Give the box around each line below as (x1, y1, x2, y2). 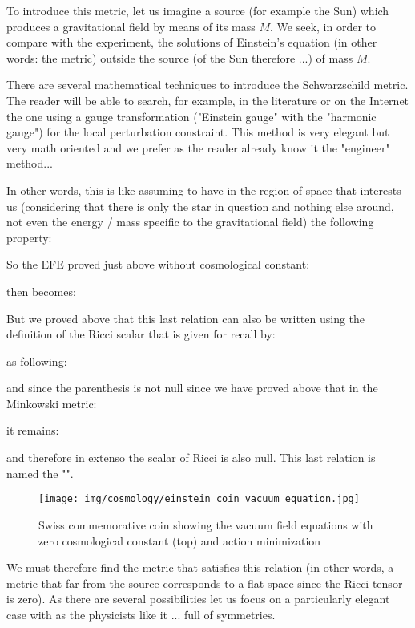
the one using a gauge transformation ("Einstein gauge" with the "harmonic (6, 107, 377, 124)
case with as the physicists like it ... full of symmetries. (6, 606, 276, 622)
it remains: (6, 422, 59, 439)
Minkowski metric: (6, 395, 97, 411)
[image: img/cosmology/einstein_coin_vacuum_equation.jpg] (38, 493, 360, 505)
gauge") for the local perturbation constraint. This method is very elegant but (6, 124, 389, 140)
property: (6, 229, 52, 245)
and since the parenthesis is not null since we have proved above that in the (6, 379, 378, 396)
